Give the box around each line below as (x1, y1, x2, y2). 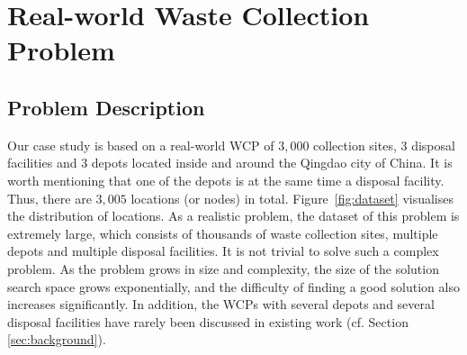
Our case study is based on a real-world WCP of (7, 135, 274, 154)
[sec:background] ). (7, 330, 106, 349)
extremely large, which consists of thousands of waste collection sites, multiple (7, 223, 438, 242)
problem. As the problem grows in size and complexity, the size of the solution (7, 259, 439, 278)
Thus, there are (7, 188, 92, 207)
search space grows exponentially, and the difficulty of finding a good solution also (7, 277, 460, 296)
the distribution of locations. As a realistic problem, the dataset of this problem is (7, 206, 460, 225)
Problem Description (7, 93, 205, 121)
